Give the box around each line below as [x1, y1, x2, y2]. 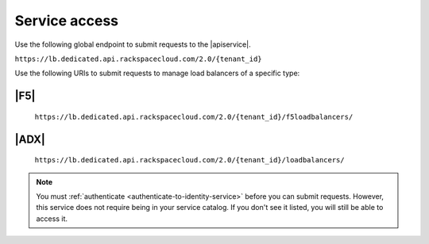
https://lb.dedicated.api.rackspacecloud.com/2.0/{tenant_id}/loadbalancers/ [34, 155, 345, 165]
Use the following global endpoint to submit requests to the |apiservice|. [14, 40, 251, 49]
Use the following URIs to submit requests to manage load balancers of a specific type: [14, 68, 300, 78]
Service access [14, 12, 119, 29]
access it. [36, 214, 68, 223]
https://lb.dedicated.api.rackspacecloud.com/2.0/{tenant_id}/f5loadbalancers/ [34, 112, 354, 121]
